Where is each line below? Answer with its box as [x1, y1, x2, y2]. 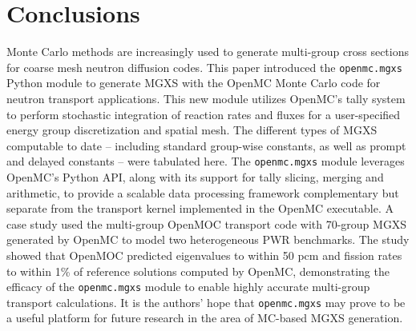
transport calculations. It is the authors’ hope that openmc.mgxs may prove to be [6, 293, 406, 310]
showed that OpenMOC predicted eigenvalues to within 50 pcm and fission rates [6, 246, 402, 263]
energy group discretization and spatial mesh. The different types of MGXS [6, 122, 378, 138]
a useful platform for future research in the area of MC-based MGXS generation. [6, 309, 403, 326]
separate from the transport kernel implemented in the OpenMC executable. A [6, 200, 394, 217]
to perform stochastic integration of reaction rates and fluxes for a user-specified [6, 106, 401, 122]
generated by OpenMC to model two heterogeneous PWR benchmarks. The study [6, 231, 410, 248]
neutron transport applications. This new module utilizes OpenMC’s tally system [6, 90, 406, 106]
